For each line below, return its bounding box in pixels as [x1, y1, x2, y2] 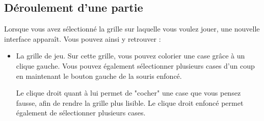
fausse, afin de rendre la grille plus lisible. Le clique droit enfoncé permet [16, 97, 244, 108]
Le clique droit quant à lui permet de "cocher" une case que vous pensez [16, 87, 241, 98]
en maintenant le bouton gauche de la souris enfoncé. [16, 70, 182, 81]
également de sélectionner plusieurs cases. [16, 107, 146, 118]
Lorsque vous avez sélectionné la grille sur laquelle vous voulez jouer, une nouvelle [4, 23, 260, 34]
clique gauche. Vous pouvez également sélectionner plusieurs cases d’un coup [16, 60, 255, 71]
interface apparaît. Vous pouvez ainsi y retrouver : [4, 33, 161, 44]
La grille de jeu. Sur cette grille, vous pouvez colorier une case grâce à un [16, 50, 245, 61]
